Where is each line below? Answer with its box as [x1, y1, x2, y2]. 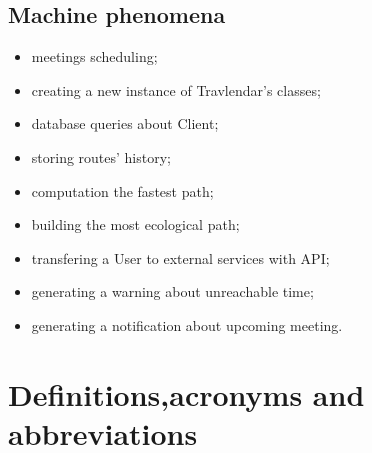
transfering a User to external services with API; [31, 247, 330, 268]
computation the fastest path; [31, 180, 214, 201]
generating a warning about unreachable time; [31, 281, 314, 302]
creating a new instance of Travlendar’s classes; [31, 79, 321, 100]
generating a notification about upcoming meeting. [31, 314, 343, 335]
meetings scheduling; [31, 46, 158, 67]
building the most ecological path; [31, 214, 240, 235]
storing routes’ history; [31, 146, 171, 167]
